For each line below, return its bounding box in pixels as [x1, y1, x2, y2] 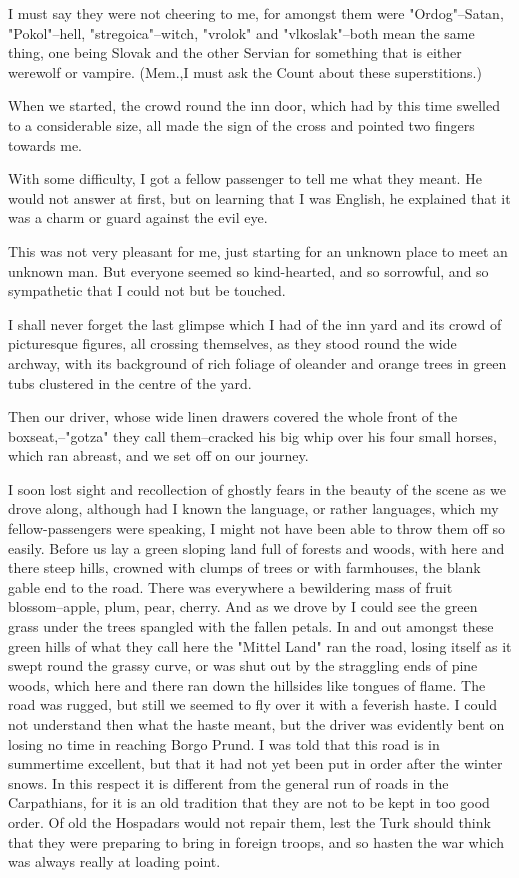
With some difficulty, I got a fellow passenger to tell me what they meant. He [8, 168, 482, 189]
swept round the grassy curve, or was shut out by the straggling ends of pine [8, 655, 478, 676]
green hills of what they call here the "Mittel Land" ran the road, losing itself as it [8, 635, 512, 656]
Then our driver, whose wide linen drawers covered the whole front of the [8, 406, 458, 427]
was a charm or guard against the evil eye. [8, 207, 268, 228]
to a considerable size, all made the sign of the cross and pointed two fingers [8, 114, 475, 135]
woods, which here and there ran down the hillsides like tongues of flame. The [8, 674, 486, 695]
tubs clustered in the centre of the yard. [8, 372, 252, 393]
